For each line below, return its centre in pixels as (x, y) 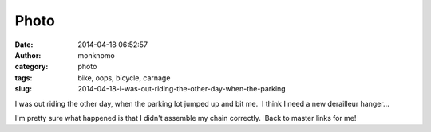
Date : (24, 45)
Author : (28, 55)
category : (32, 67)
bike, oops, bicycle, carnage (124, 78)
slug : (23, 89)
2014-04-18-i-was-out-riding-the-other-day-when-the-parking (182, 89)
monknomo (96, 55)
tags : (24, 78)
